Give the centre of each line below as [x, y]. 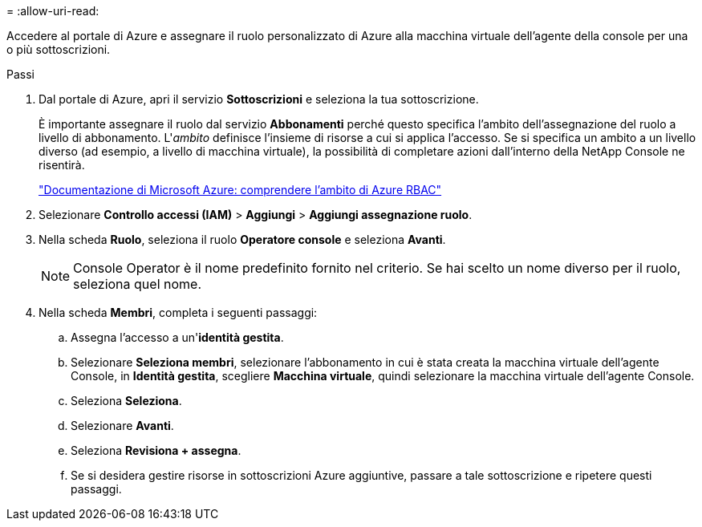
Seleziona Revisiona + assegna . [156, 450]
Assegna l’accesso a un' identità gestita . [177, 337]
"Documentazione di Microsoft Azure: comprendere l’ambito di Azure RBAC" [240, 190]
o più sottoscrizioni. [59, 49]
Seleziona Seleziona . [126, 401]
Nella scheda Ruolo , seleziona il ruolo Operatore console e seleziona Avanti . [242, 239]
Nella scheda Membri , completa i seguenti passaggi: [178, 312]
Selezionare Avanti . [122, 426]
